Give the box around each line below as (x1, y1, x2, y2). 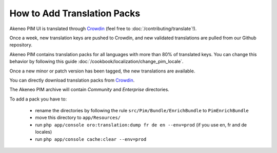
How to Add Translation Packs (9, 8, 141, 19)
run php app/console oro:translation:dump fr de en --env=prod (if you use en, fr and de (35, 121, 247, 127)
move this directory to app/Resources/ (35, 115, 121, 121)
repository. (9, 42, 33, 48)
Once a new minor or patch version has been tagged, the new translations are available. (9, 68, 195, 74)
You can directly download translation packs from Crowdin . (9, 77, 135, 83)
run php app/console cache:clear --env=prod (35, 136, 147, 142)
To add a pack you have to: (9, 96, 67, 102)
